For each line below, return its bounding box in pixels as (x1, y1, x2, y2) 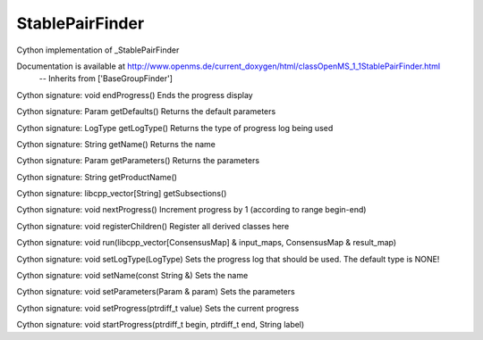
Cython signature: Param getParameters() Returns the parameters (16, 155, 259, 166)
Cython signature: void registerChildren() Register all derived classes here (16, 220, 290, 231)
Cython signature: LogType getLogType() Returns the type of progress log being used (16, 122, 334, 133)
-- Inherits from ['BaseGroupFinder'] (38, 73, 174, 84)
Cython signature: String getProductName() (16, 171, 178, 182)
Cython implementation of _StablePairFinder (16, 45, 180, 55)
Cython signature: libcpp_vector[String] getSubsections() (16, 188, 227, 199)
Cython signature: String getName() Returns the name (16, 138, 216, 149)
